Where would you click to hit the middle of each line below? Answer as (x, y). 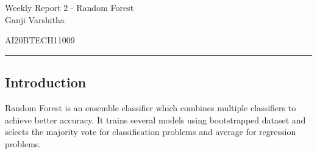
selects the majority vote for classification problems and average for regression (151, 132)
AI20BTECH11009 (40, 40)
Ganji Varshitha (35, 19)
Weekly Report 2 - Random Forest (69, 7)
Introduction (46, 82)
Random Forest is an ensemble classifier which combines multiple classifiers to (151, 107)
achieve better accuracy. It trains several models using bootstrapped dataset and (155, 119)
